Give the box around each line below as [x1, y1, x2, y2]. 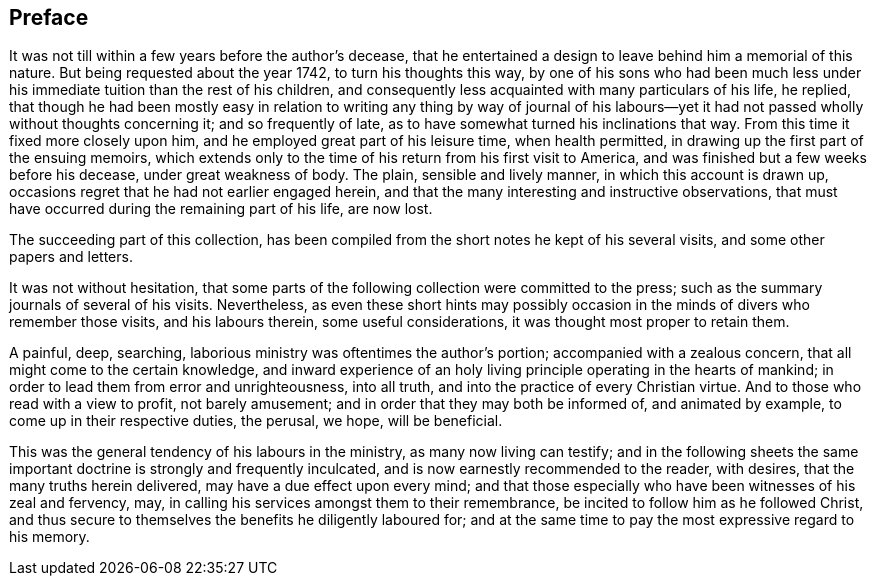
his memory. [9, 528, 90, 546]
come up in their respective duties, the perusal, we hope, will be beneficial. [9, 412, 503, 430]
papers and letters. [9, 248, 133, 266]
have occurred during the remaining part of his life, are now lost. [9, 200, 433, 218]
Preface [9, 5, 89, 30]
